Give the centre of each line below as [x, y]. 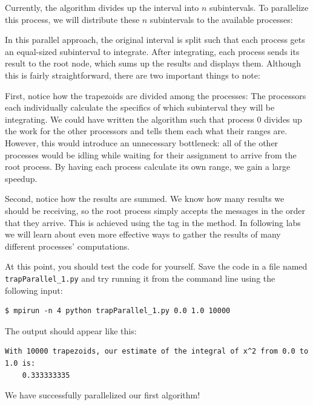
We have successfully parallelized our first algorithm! [103, 395]
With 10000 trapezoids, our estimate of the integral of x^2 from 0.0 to [157, 352]
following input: [34, 290]
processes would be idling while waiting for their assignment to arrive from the [151, 154]
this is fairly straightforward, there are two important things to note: [133, 75]
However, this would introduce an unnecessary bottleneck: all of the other [142, 142]
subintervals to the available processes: [221, 19]
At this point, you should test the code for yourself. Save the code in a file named [156, 266]
